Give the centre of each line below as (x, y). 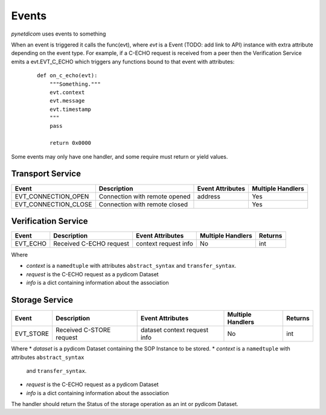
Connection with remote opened (145, 196)
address (209, 196)
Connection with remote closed (143, 204)
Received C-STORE (83, 330)
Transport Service (46, 174)
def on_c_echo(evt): (67, 76)
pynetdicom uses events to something (59, 34)
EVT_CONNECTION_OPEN (52, 196)
